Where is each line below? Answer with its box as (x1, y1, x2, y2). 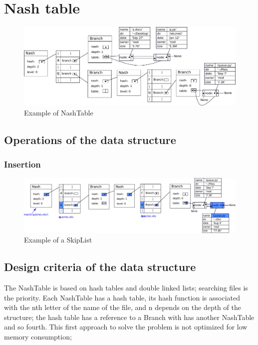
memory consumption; (4, 331, 72, 341)
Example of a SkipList (24, 234, 92, 245)
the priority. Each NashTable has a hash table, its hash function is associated (4, 292, 241, 302)
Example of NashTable (24, 107, 93, 117)
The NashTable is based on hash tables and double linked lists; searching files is (4, 282, 248, 292)
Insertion (4, 157, 41, 170)
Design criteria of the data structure (4, 259, 196, 274)
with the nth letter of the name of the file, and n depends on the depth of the (4, 302, 241, 312)
